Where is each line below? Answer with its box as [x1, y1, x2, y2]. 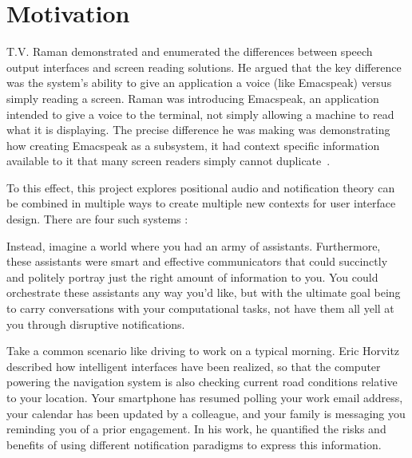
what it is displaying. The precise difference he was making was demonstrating [6, 121, 390, 138]
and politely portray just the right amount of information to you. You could [6, 268, 378, 285]
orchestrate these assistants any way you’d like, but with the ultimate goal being [6, 284, 401, 301]
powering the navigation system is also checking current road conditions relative [6, 373, 398, 390]
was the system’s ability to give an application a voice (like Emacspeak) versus [6, 74, 392, 91]
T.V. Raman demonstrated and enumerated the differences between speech [6, 43, 373, 60]
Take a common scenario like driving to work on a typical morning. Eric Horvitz [6, 342, 400, 359]
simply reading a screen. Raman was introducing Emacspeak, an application [6, 89, 379, 106]
